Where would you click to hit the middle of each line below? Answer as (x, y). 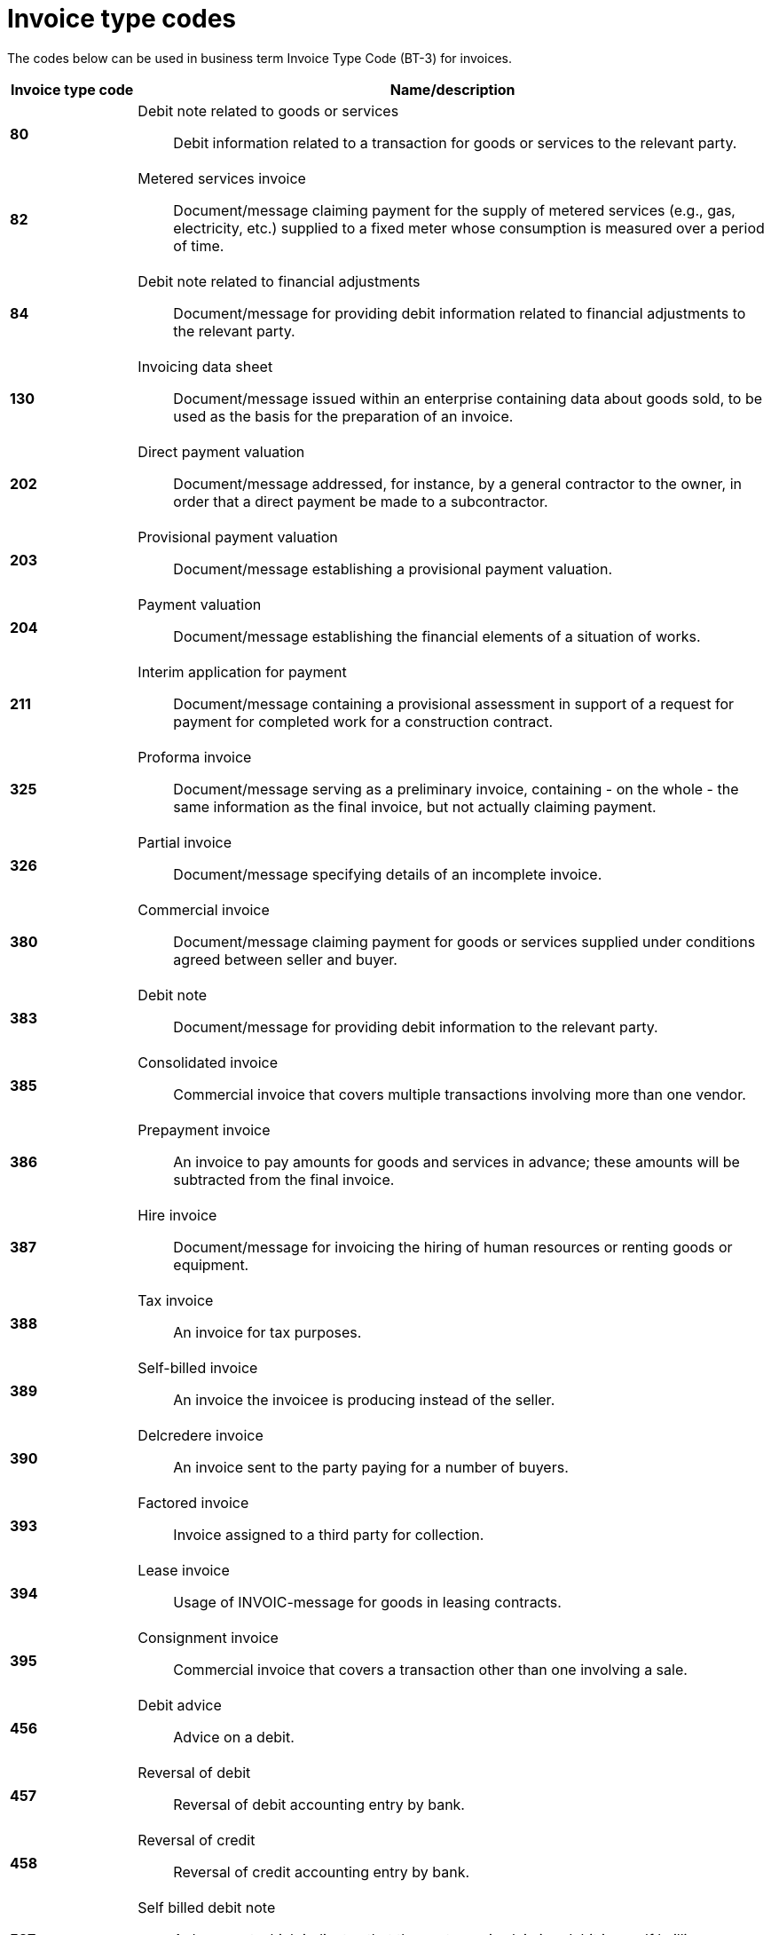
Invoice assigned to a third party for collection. (329, 1534)
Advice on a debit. (234, 1737)
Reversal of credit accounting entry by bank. (322, 1872)
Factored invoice (193, 1502)
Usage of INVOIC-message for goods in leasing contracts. (367, 1602)
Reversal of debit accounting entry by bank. (319, 1804)
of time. (199, 245)
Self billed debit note (207, 1907)
